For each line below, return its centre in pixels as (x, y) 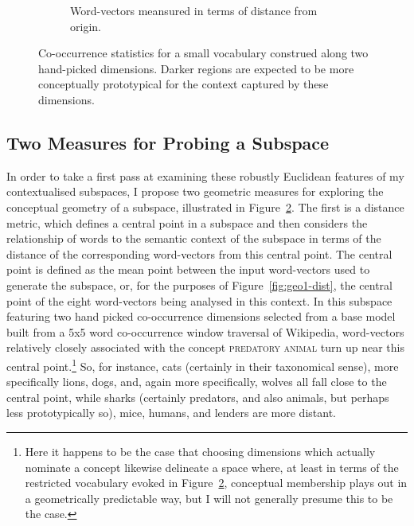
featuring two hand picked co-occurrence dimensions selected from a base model (201, 316)
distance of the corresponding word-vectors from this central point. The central (199, 253)
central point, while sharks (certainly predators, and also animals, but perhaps (198, 397)
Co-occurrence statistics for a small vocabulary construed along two (203, 53)
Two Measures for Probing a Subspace (168, 142)
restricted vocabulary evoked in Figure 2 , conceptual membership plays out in (216, 483)
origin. (86, 26)
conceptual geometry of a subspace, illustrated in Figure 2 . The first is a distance (205, 207)
